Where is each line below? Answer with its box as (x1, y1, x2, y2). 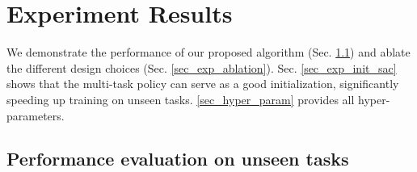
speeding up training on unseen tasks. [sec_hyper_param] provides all (6, 90, 355, 107)
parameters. (6, 107, 65, 124)
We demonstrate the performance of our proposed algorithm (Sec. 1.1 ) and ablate (6, 44, 411, 61)
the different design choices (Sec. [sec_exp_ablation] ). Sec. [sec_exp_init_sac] (6, 59, 397, 76)
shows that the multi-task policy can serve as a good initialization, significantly (6, 75, 399, 92)
